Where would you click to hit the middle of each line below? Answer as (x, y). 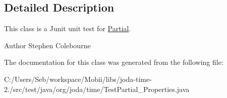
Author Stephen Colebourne (47, 45)
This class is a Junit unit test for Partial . (68, 28)
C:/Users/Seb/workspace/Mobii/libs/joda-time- (78, 79)
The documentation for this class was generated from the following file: (114, 62)
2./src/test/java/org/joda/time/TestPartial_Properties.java (97, 89)
